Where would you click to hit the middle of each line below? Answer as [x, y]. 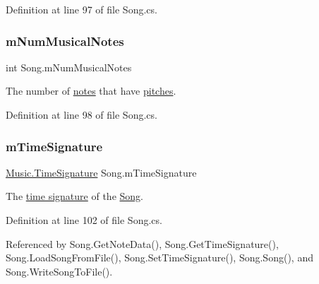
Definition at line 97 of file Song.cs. [82, 9]
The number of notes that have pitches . [91, 91]
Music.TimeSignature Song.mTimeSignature [101, 172]
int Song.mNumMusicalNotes [69, 67]
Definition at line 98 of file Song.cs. [82, 114]
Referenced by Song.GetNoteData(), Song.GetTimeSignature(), [142, 243]
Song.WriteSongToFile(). [59, 271]
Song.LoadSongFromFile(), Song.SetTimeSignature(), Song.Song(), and [159, 258]
